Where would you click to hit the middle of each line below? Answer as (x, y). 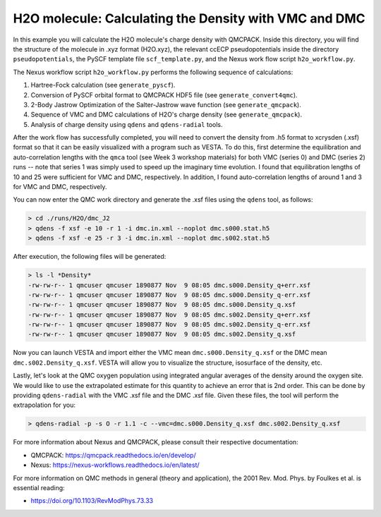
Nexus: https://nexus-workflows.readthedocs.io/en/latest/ (115, 465)
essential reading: (39, 487)
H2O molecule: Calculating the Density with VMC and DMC (189, 18)
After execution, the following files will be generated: (90, 257)
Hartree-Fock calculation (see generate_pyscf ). (103, 85)
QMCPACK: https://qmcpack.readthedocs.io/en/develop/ (114, 455)
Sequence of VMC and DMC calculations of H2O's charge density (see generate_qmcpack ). (167, 115)
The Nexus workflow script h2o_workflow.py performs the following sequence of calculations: (153, 72)
